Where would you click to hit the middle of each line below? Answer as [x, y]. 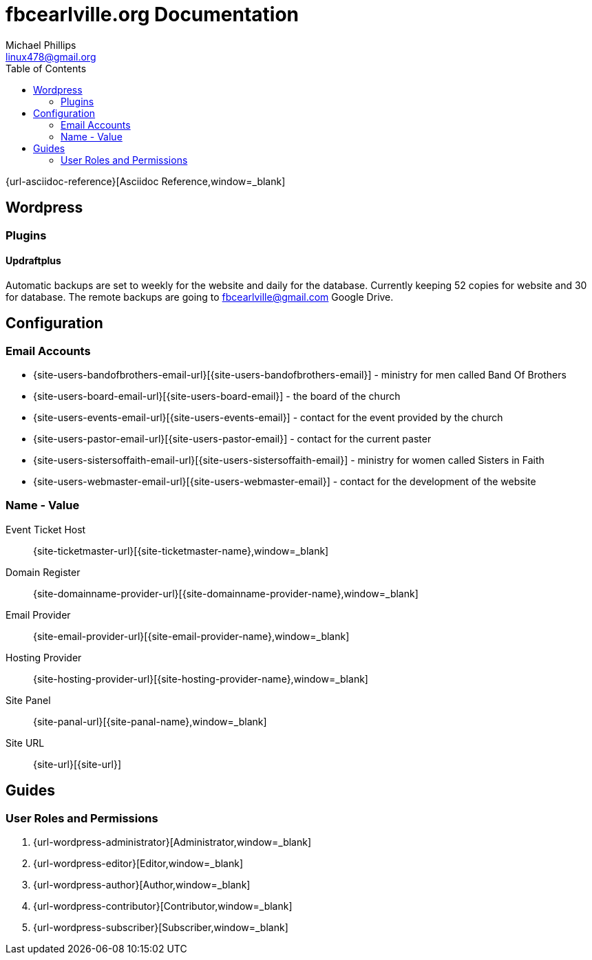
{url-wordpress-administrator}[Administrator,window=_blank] [172, 842]
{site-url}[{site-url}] [77, 764]
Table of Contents [46, 68]
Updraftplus [33, 261]
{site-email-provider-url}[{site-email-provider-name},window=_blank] [191, 636]
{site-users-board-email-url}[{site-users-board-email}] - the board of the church [217, 396]
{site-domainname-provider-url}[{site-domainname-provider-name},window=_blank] [226, 593]
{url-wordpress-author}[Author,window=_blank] [142, 885]
